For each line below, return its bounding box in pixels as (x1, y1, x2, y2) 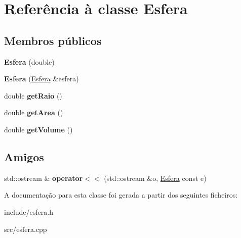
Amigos (4, 149, 44, 164)
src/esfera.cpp (4, 223, 47, 234)
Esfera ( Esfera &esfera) (4, 73, 79, 84)
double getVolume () (4, 124, 73, 134)
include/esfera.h (4, 206, 53, 217)
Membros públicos (4, 32, 102, 48)
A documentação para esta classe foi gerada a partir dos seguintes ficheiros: (4, 189, 238, 200)
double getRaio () (4, 90, 62, 101)
